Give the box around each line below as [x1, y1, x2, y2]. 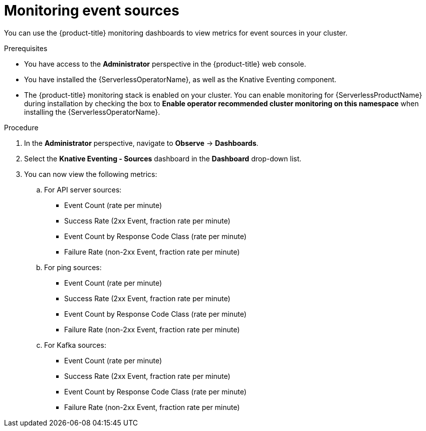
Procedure [4, 123, 39, 132]
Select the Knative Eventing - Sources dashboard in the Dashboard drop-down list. [24, 154, 302, 163]
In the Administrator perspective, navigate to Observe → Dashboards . [24, 138, 259, 147]
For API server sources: [44, 185, 122, 194]
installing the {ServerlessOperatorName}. [24, 107, 160, 116]
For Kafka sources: [44, 340, 106, 349]
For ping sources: [44, 263, 102, 272]
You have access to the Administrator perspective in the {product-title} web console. [24, 59, 306, 68]
